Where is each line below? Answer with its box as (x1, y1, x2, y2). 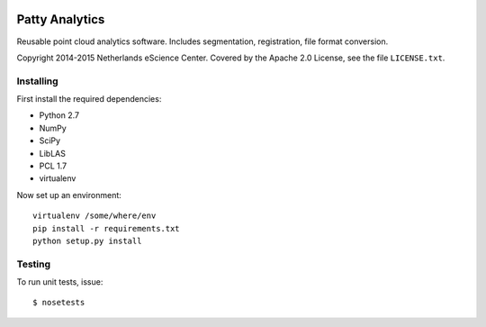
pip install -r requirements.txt (32, 223, 180, 233)
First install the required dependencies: (16, 94, 162, 104)
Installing (16, 75, 58, 87)
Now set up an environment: (16, 189, 121, 200)
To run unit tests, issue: (16, 277, 103, 287)
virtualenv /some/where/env (32, 211, 157, 221)
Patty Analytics (16, 12, 105, 27)
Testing (16, 258, 51, 270)
